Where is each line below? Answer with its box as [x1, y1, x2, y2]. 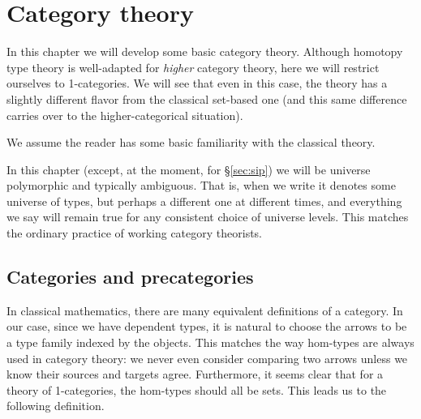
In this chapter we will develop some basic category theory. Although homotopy [6, 43, 403, 60]
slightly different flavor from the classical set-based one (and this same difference [6, 90, 407, 107]
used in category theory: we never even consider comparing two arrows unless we [6, 349, 408, 366]
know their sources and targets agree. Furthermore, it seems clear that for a [6, 366, 384, 383]
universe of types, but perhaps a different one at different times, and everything [6, 192, 402, 209]
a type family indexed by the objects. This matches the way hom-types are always [6, 334, 415, 351]
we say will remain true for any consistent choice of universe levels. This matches [6, 208, 409, 225]
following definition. [6, 397, 105, 414]
